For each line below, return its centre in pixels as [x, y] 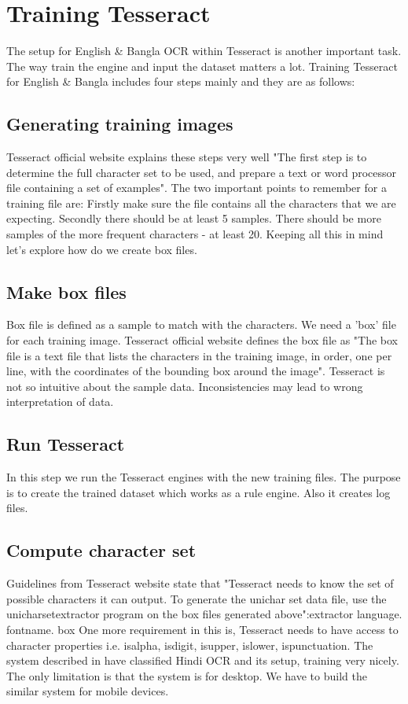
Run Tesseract [66, 444]
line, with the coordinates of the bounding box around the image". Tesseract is [196, 371]
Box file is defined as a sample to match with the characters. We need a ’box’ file [201, 324]
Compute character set [101, 550]
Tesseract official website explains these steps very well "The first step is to [187, 157]
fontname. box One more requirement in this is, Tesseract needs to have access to [202, 629]
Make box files [66, 291]
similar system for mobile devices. [88, 691]
